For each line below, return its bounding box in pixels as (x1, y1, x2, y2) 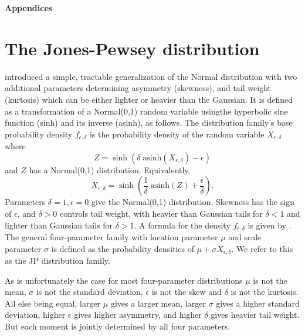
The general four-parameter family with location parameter (5, 230, 218, 243)
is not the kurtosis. (231, 285, 299, 298)
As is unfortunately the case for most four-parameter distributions (5, 274, 243, 286)
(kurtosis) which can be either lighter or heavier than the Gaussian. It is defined (5, 93, 293, 105)
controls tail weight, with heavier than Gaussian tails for (59, 207, 263, 219)
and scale (228, 230, 262, 243)
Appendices (5, 2, 53, 14)
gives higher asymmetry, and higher (74, 308, 202, 321)
